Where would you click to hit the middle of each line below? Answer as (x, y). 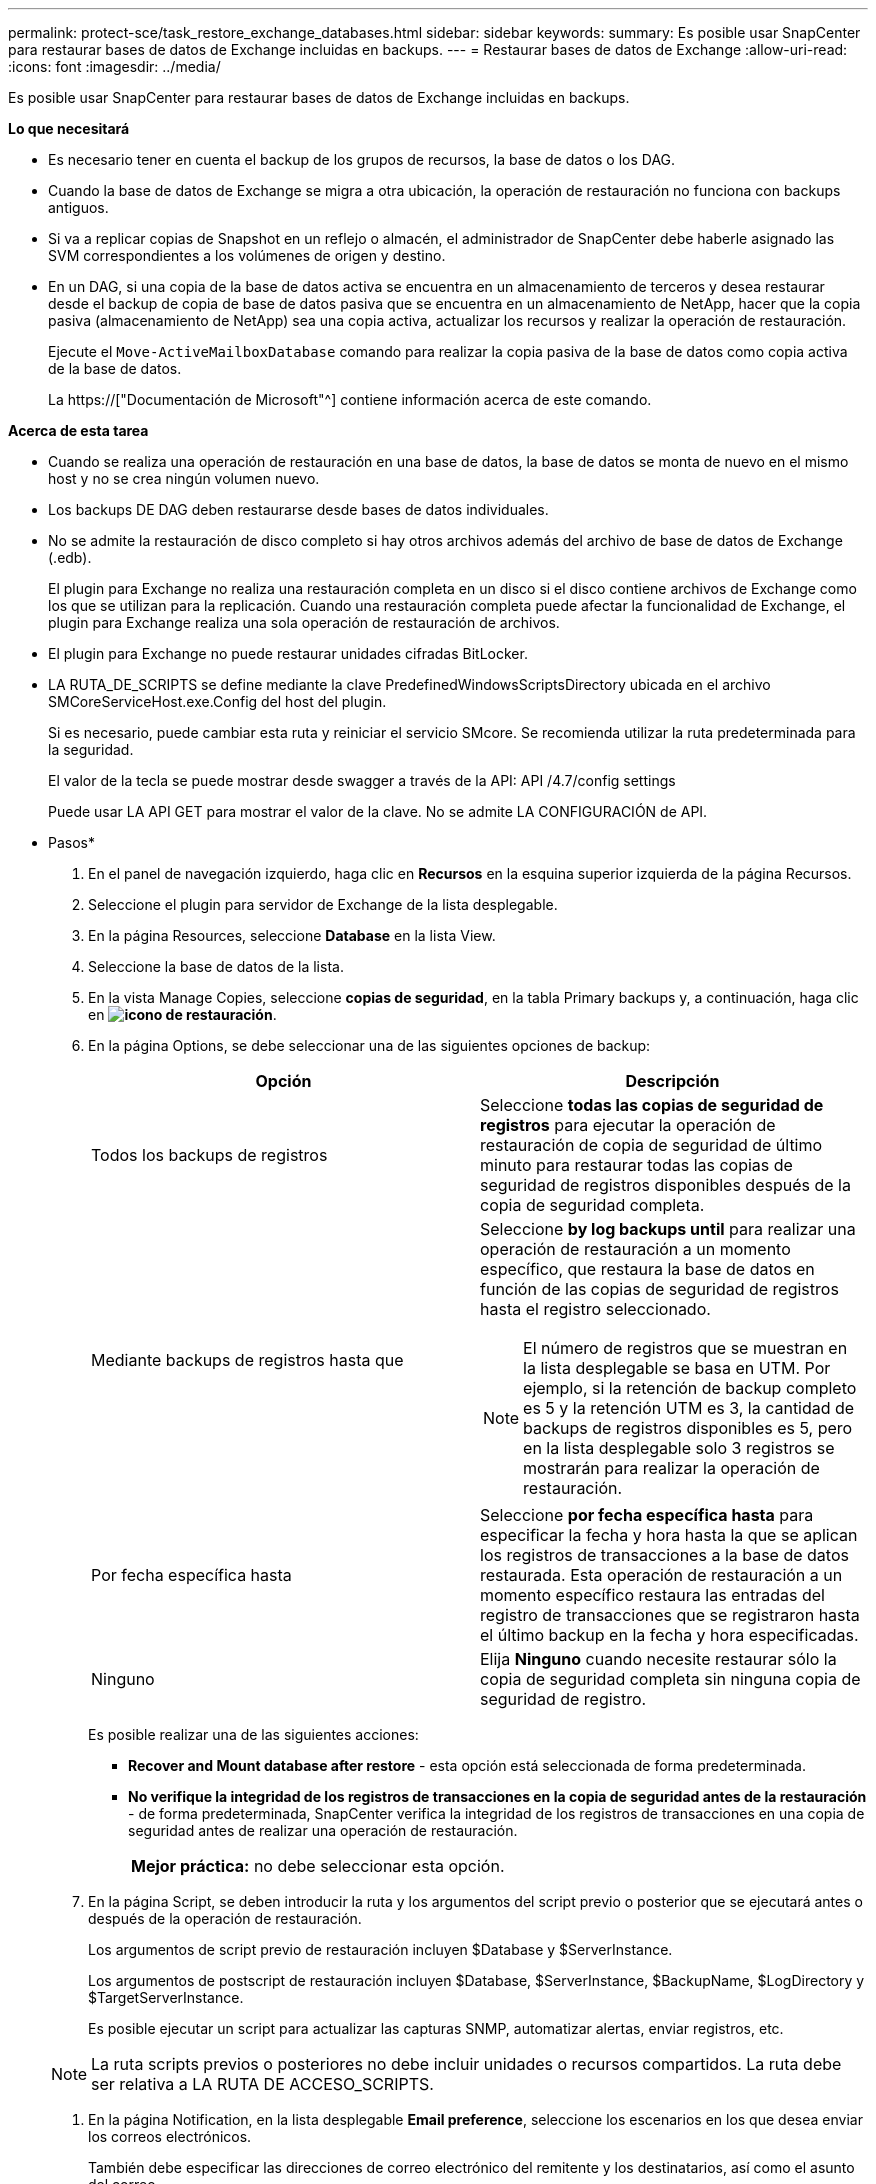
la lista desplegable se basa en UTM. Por (677, 1368)
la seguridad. (91, 749)
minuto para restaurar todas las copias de (636, 1165)
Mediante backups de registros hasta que (247, 1360)
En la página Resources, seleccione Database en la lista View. (292, 935)
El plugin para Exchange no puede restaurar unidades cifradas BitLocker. (288, 653)
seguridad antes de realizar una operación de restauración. (323, 1830)
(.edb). (70, 557)
